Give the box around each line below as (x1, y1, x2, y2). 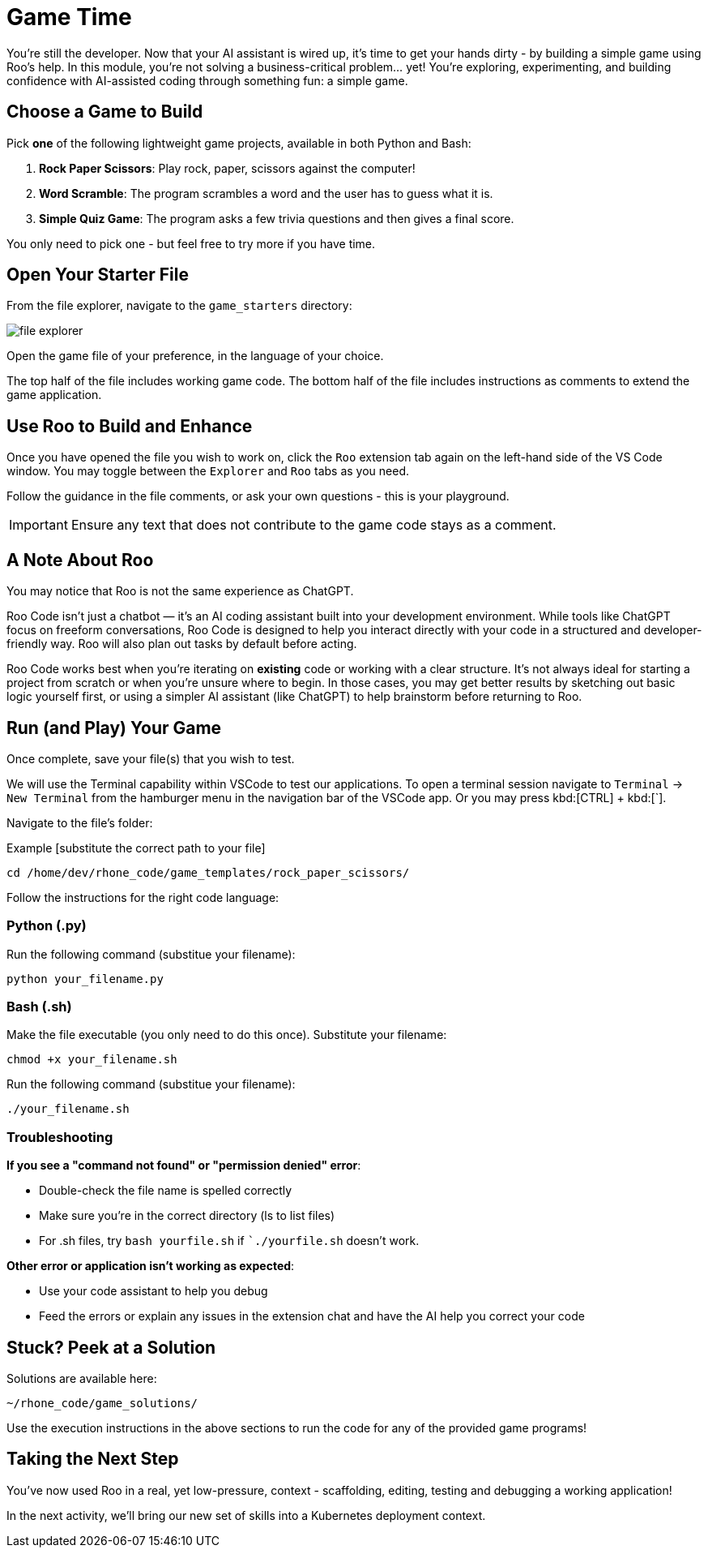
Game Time (6, 3, 132, 31)
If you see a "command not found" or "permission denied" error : (6, 1158, 361, 1173)
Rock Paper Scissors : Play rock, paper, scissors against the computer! (39, 161, 416, 175)
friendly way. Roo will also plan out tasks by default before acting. (6, 637, 357, 651)
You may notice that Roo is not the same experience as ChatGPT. (6, 584, 354, 599)
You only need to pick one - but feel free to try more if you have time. (6, 236, 376, 251)
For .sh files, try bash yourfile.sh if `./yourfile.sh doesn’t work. (39, 1234, 420, 1248)
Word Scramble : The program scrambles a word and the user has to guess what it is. (39, 186, 493, 200)
